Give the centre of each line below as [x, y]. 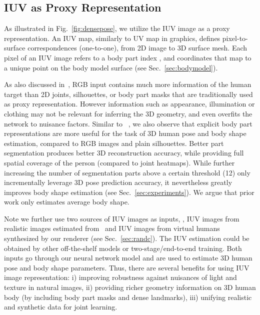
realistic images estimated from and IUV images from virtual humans [112, 228]
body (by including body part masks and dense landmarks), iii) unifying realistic [128, 297]
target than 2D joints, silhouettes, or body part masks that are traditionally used [128, 94]
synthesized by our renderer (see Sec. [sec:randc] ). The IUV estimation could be [127, 238]
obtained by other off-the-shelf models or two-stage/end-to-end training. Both [123, 248]
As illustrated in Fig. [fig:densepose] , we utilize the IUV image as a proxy [117, 28]
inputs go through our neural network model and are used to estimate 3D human [128, 258]
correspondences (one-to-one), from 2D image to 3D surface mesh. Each [137, 48]
